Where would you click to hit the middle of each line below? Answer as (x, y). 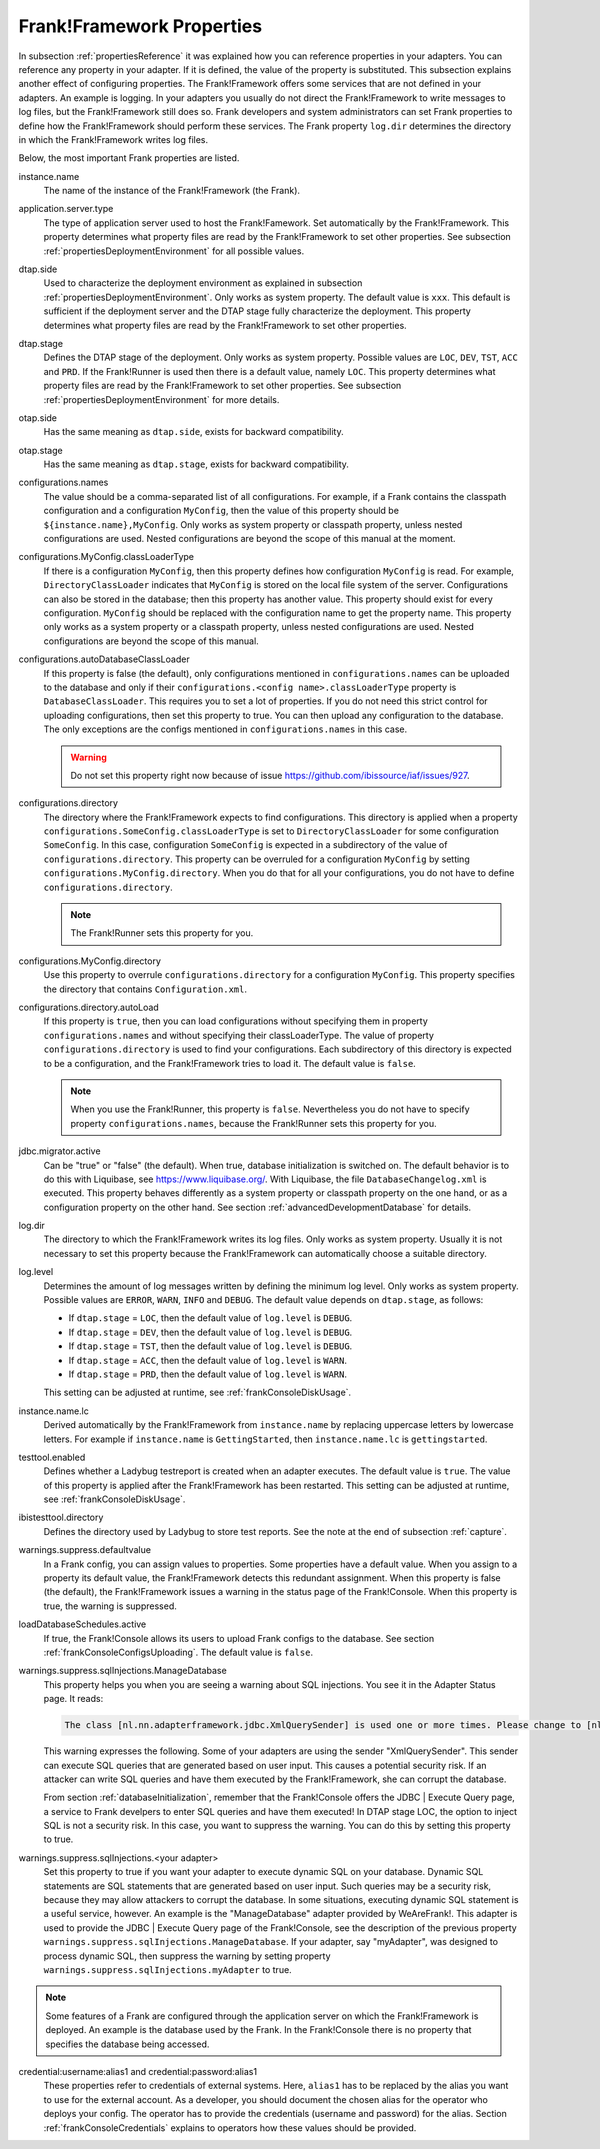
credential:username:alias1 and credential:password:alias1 (138, 2071)
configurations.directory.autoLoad (88, 1007)
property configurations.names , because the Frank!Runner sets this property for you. (253, 1123)
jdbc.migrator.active (59, 1151)
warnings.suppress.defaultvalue (85, 1550)
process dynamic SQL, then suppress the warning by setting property (187, 1956)
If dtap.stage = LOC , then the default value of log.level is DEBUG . (210, 1318)
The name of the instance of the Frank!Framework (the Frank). (171, 191)
